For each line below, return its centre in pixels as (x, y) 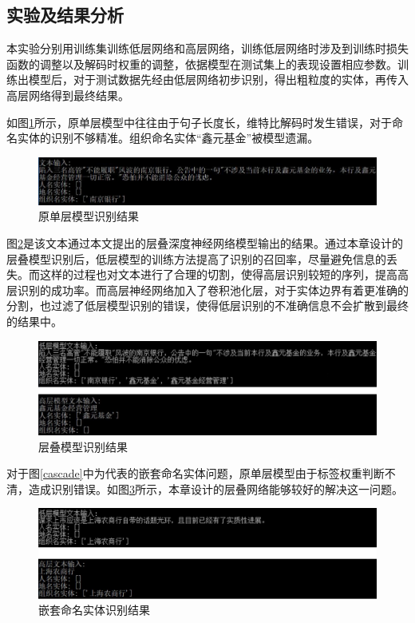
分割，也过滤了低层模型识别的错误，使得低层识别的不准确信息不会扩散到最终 (207, 306)
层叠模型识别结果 (83, 446)
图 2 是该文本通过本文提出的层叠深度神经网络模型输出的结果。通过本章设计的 (205, 242)
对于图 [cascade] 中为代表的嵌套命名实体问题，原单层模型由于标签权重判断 (196, 473)
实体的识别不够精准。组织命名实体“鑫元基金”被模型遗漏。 (168, 138)
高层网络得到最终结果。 (68, 95)
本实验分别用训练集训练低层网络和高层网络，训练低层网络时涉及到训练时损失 (207, 48)
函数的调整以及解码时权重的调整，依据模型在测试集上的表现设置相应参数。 (202, 63)
